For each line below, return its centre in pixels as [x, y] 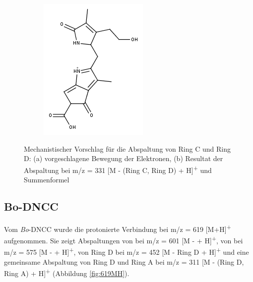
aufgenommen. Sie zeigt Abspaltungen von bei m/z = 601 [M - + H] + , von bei [124, 240]
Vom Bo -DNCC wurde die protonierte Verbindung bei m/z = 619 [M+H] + [118, 228]
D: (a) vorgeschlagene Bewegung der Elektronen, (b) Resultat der [124, 158]
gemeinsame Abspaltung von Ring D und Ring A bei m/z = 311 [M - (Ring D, [124, 261]
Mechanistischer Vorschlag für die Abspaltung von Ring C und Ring [127, 148]
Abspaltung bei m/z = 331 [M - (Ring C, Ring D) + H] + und [118, 169]
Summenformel [47, 180]
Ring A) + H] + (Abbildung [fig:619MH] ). [67, 272]
